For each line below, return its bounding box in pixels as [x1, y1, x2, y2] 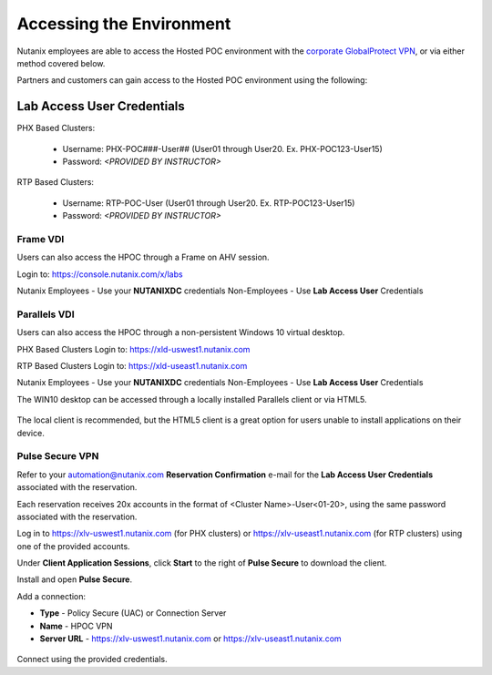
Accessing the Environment [16, 14, 231, 34]
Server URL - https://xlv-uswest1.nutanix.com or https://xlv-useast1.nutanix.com [39, 633, 342, 644]
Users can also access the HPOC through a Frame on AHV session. [16, 251, 270, 263]
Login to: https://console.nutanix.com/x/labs [16, 269, 183, 280]
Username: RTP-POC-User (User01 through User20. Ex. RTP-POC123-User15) [62, 197, 355, 209]
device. [16, 427, 45, 438]
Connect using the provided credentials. [16, 654, 168, 665]
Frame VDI [16, 232, 65, 245]
